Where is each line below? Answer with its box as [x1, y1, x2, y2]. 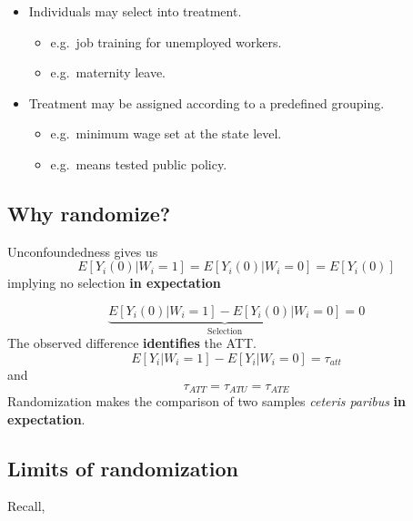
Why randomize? [7, 199, 171, 227]
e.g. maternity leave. [50, 63, 166, 82]
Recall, [7, 496, 45, 516]
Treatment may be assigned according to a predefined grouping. [28, 93, 385, 112]
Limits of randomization [7, 454, 238, 482]
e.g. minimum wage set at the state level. [50, 124, 282, 143]
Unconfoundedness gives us [7, 241, 158, 260]
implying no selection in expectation [7, 273, 221, 292]
